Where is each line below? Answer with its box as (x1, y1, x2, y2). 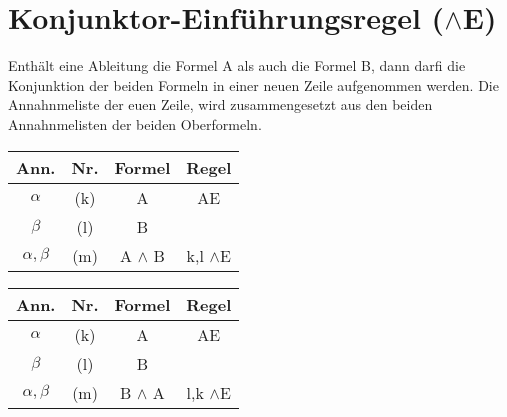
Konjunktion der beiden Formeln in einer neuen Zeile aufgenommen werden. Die (8, 74, 499, 95)
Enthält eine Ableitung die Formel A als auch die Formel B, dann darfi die (8, 55, 466, 76)
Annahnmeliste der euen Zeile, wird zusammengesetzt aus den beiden (8, 94, 433, 115)
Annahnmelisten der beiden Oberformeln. (8, 113, 262, 134)
